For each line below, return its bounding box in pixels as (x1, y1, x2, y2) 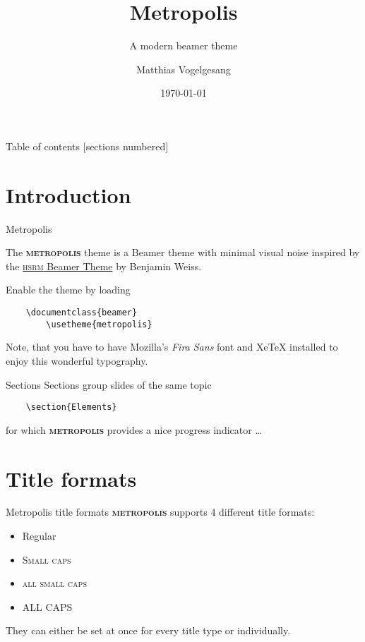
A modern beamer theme (129, 38, 238, 53)
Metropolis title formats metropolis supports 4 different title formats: (6, 504, 315, 519)
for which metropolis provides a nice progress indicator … (6, 422, 262, 437)
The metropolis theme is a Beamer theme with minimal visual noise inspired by (6, 245, 360, 260)
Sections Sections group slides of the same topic (6, 377, 212, 392)
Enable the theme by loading (6, 282, 131, 297)
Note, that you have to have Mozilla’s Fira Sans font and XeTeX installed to (6, 339, 338, 354)
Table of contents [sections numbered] (6, 138, 169, 153)
